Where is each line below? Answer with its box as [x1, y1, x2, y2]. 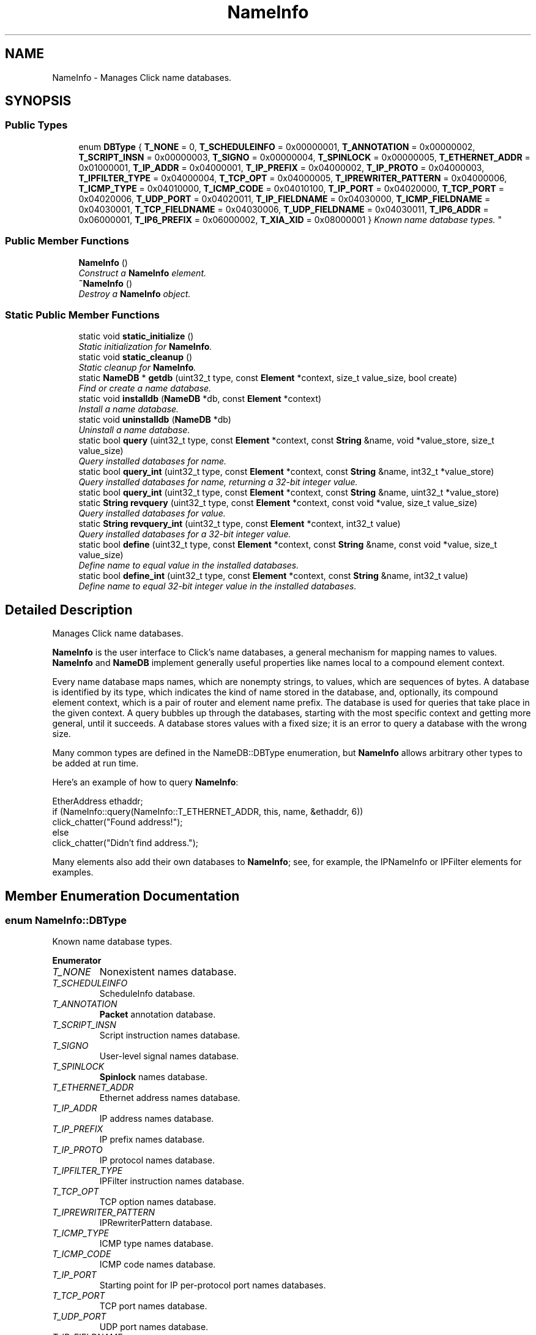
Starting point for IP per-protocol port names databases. [99, 1280, 326, 1291]
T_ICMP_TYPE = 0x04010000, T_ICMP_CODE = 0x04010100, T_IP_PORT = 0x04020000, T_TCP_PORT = [78, 183, 504, 194]
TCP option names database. [99, 1197, 217, 1208]
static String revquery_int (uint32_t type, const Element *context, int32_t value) [78, 518, 401, 529]
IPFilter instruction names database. [99, 1176, 245, 1187]
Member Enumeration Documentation [5, 888, 240, 904]
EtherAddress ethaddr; [52, 796, 143, 807]
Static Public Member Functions [5, 308, 160, 321]
